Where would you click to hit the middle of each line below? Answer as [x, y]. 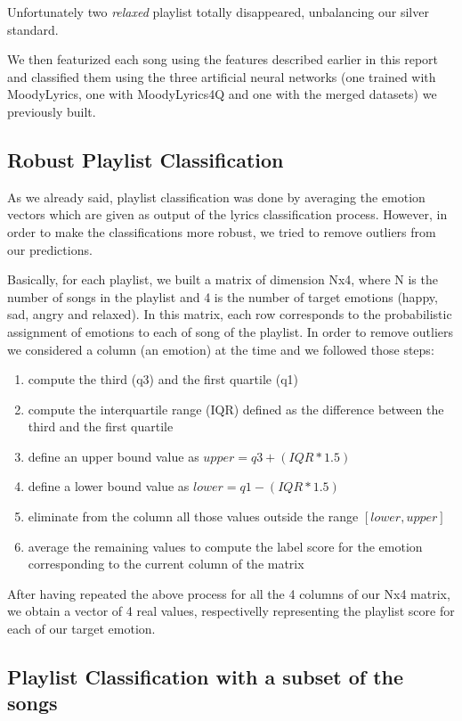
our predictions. [50, 249]
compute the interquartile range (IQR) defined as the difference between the [236, 409]
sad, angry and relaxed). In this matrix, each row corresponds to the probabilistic [230, 314]
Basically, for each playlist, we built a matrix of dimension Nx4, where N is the [223, 279]
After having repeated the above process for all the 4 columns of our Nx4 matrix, [229, 593]
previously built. [52, 111]
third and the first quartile [101, 426]
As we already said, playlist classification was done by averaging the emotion [216, 197]
